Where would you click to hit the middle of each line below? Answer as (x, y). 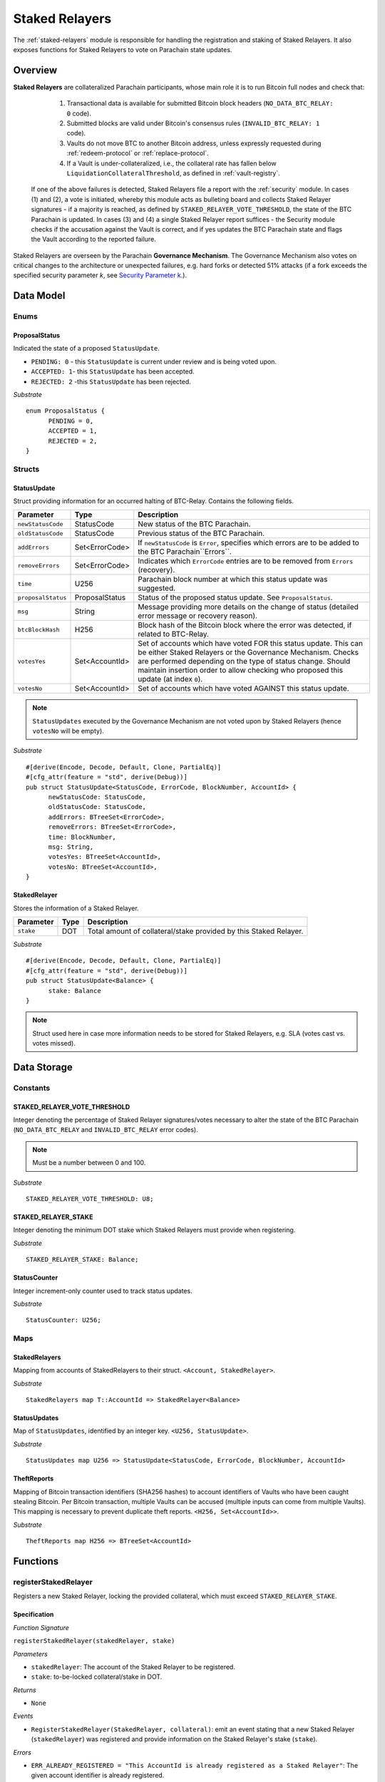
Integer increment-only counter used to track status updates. (103, 1291)
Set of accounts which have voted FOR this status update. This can (251, 644)
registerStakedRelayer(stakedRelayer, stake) (94, 1641)
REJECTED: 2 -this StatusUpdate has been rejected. (111, 381)
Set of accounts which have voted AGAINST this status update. (243, 689)
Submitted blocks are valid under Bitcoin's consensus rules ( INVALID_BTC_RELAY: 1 (193, 123)
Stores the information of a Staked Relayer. (76, 908)
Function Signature (41, 1627)
